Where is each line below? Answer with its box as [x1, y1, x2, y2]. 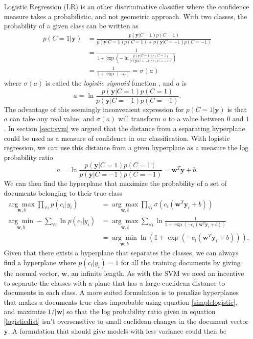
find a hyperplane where [4, 257, 76, 267]
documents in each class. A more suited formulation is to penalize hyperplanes [4, 287, 239, 297]
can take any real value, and [10, 113, 94, 124]
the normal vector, [4, 268, 59, 278]
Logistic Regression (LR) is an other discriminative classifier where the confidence [4, 1, 249, 11]
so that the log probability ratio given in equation [66, 306, 216, 316]
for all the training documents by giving [121, 257, 241, 267]
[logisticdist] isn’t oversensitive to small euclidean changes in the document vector [4, 316, 249, 326]
